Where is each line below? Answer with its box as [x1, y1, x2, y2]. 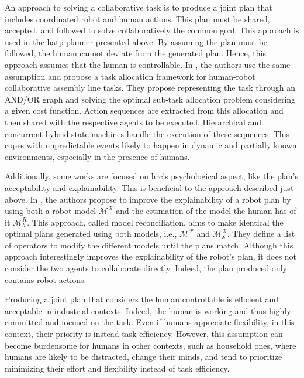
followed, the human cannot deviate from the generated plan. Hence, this [5, 47, 266, 59]
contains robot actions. [5, 273, 87, 285]
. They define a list [227, 227, 295, 240]
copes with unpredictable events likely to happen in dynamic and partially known [5, 139, 297, 151]
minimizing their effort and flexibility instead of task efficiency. [5, 362, 230, 374]
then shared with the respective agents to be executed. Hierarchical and [5, 115, 262, 128]
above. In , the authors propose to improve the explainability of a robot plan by [5, 193, 291, 205]
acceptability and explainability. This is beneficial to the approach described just [5, 181, 294, 193]
